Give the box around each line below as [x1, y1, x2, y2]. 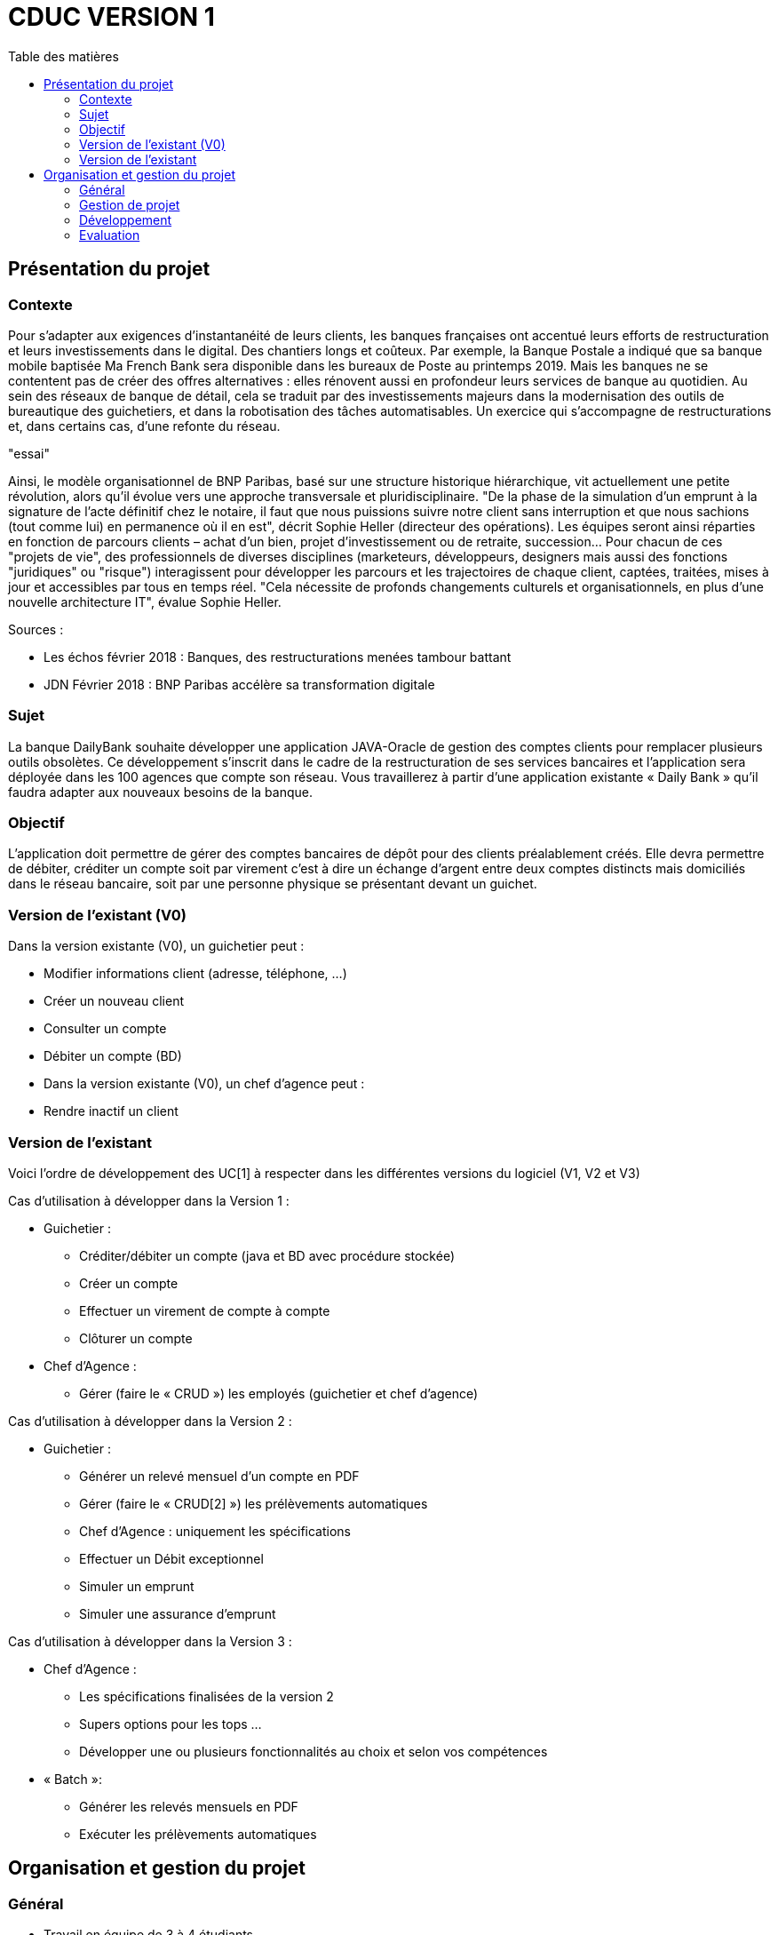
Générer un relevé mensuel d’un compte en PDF [79, 1468, 360, 1484]
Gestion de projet [79, 196, 180, 212]
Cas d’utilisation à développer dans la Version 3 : [8, 1633, 292, 1649]
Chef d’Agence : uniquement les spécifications [79, 1523, 351, 1539]
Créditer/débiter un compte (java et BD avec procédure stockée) [79, 1247, 456, 1263]
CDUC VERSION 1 [8, 2, 215, 32]
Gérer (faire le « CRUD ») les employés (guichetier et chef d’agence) [79, 1385, 479, 1401]
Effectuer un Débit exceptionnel [79, 1550, 264, 1566]
